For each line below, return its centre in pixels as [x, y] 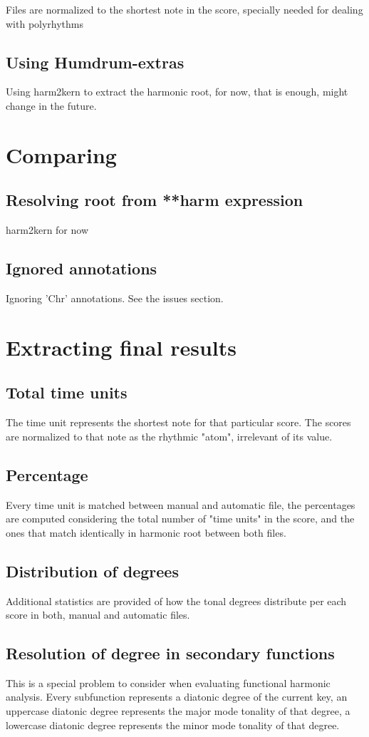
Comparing [61, 154]
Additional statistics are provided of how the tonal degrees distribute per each [176, 601]
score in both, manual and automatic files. [98, 615]
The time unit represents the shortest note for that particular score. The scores [178, 422]
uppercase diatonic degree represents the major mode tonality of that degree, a [178, 711]
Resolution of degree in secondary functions [170, 653]
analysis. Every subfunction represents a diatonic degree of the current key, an [177, 697]
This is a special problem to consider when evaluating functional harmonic [168, 682]
